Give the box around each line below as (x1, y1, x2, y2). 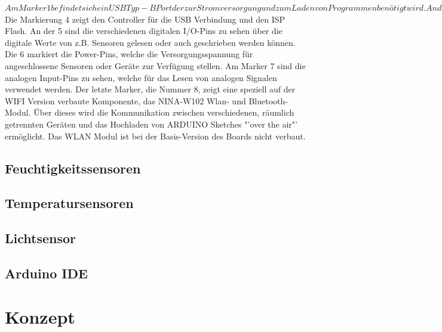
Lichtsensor (5, 229, 76, 247)
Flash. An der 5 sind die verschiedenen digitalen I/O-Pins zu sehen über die (5, 24, 283, 37)
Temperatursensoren (5, 194, 134, 212)
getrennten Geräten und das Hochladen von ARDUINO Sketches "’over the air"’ (5, 117, 297, 130)
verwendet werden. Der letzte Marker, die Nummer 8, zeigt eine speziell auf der (5, 83, 296, 95)
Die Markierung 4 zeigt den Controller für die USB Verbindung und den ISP (5, 13, 286, 25)
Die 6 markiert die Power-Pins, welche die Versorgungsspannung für (5, 48, 253, 60)
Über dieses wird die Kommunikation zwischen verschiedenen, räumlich (33, 106, 294, 119)
